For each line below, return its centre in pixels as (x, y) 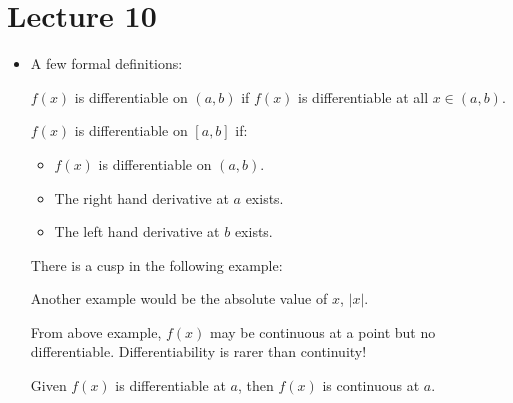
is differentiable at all (363, 96)
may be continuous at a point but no (322, 331)
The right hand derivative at (141, 197)
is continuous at (371, 385)
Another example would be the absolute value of (179, 298)
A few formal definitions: (106, 63)
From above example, (96, 331)
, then (256, 385)
